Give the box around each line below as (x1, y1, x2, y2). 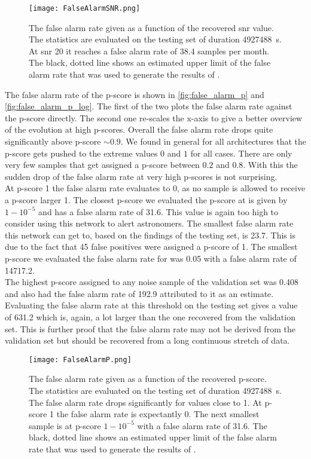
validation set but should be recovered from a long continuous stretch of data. (5, 334, 290, 347)
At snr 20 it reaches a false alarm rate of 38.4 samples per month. (29, 44, 270, 57)
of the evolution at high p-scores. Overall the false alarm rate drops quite (5, 123, 273, 136)
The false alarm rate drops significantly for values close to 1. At (29, 396, 262, 408)
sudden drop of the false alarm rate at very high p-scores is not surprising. (5, 170, 278, 182)
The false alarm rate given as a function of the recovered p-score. (29, 372, 267, 385)
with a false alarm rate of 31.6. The (137, 419, 267, 432)
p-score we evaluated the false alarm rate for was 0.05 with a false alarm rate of (5, 252, 297, 264)
